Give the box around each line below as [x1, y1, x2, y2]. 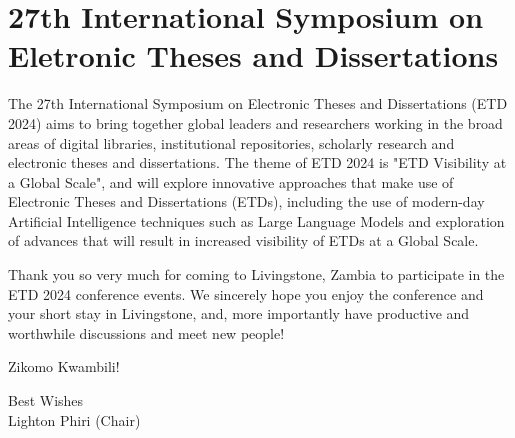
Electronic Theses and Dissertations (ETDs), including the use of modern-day [8, 191, 485, 212]
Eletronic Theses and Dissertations [8, 35, 499, 76]
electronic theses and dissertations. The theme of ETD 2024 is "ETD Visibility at [8, 152, 507, 173]
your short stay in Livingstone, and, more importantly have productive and [8, 303, 470, 324]
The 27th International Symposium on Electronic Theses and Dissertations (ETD [8, 93, 508, 114]
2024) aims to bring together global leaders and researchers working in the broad [8, 112, 503, 133]
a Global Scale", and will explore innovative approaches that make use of [8, 171, 454, 192]
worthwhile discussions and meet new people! [8, 322, 285, 343]
